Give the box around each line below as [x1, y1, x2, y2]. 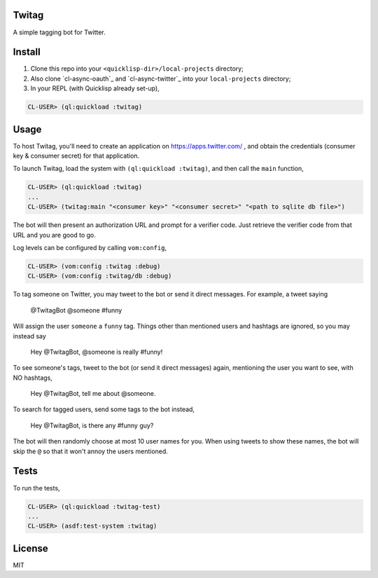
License [13, 542, 48, 554]
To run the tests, [13, 483, 60, 492]
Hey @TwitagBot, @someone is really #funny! [30, 348, 163, 356]
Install [13, 46, 41, 58]
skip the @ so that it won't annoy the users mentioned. [13, 447, 168, 455]
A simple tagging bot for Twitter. [13, 28, 106, 36]
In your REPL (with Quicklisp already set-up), [30, 84, 160, 92]
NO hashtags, [13, 373, 52, 382]
